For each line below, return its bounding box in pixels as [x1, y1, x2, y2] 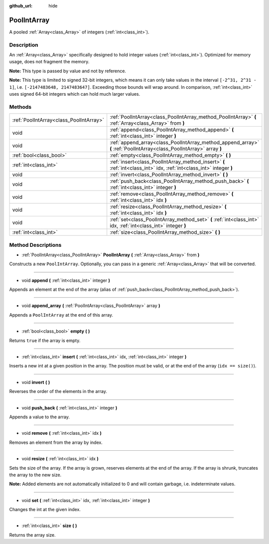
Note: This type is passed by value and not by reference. [9, 68, 127, 74]
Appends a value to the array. [9, 414, 70, 420]
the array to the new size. [9, 472, 62, 478]
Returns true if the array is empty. [9, 337, 81, 344]
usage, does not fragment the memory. [9, 59, 90, 65]
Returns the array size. [9, 532, 56, 538]
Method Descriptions [9, 241, 62, 248]
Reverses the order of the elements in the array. [9, 388, 107, 394]
